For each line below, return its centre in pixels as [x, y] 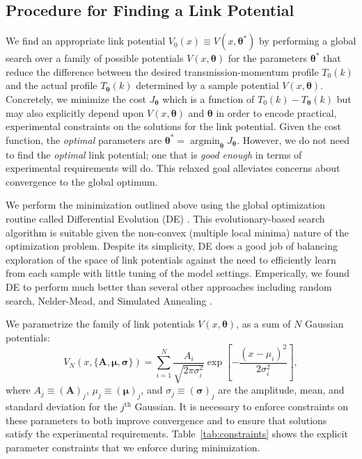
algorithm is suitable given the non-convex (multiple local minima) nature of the [177, 232]
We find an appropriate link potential [86, 41]
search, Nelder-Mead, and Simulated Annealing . [109, 300]
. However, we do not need [293, 139]
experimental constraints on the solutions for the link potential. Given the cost [174, 126]
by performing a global [308, 41]
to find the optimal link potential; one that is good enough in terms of [154, 154]
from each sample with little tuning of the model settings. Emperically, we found [178, 273]
